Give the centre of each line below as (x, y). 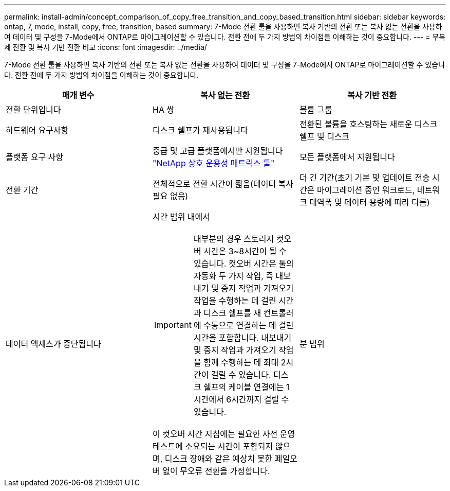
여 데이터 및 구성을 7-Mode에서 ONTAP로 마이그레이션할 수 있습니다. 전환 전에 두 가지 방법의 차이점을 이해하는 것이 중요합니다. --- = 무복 (225, 37)
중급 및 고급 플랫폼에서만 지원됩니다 (218, 151)
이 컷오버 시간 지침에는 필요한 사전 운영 (224, 434)
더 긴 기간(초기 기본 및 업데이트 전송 (364, 178)
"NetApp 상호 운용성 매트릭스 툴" (213, 163)
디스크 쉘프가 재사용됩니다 (200, 130)
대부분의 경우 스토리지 (234, 239)
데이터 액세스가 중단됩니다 (53, 344)
